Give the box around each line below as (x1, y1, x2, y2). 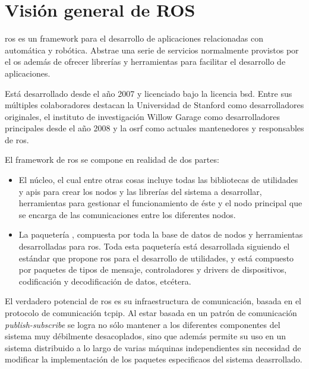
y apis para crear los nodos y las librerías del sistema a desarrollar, (18, 185, 262, 197)
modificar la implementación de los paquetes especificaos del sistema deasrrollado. (5, 353, 302, 365)
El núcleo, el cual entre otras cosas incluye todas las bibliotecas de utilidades (18, 174, 298, 186)
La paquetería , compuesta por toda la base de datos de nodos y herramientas (18, 228, 303, 241)
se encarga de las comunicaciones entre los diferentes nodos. (18, 208, 236, 220)
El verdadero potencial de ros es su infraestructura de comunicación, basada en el (5, 295, 301, 307)
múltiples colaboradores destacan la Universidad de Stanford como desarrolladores (5, 99, 304, 111)
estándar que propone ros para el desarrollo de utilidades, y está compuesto (18, 251, 294, 264)
